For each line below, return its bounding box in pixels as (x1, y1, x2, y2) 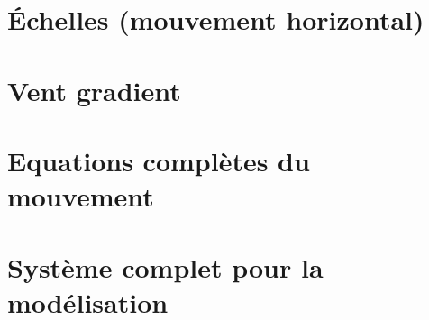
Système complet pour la (7, 248, 324, 285)
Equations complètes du (7, 142, 310, 178)
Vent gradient (7, 71, 181, 108)
